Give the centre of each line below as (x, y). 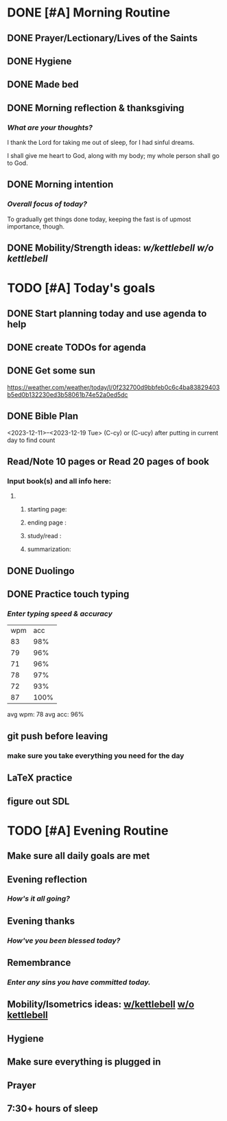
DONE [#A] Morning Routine (88, 13)
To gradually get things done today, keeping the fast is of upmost (99, 219)
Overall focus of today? (47, 204)
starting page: (47, 509)
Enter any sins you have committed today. (79, 982)
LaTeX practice (40, 778)
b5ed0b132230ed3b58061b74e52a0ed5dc (68, 394)
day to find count (31, 440)
